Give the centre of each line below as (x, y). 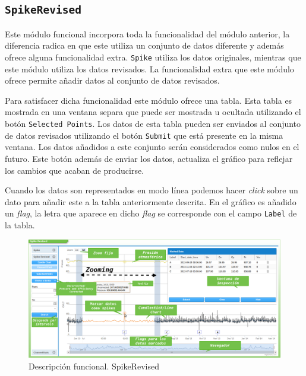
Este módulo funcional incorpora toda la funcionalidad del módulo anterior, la (147, 34)
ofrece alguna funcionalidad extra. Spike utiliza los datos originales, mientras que (153, 57)
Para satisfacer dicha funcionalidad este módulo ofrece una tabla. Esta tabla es (149, 100)
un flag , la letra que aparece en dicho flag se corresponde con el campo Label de (151, 213)
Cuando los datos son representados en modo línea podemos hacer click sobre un (152, 190)
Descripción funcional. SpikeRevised (94, 366)
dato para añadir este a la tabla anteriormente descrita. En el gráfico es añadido (151, 201)
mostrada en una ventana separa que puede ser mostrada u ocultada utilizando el (153, 112)
